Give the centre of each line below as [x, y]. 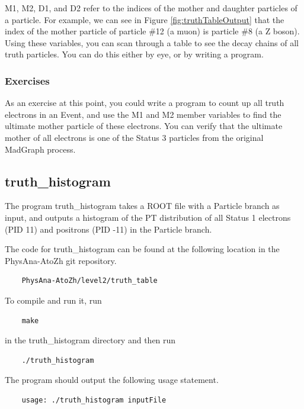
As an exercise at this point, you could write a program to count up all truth [145, 103]
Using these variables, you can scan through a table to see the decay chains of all [152, 42]
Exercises [27, 80]
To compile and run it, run [53, 300]
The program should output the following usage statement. [112, 380]
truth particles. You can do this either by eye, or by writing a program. [134, 54]
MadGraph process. [40, 149]
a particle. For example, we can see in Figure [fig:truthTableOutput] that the [145, 19]
